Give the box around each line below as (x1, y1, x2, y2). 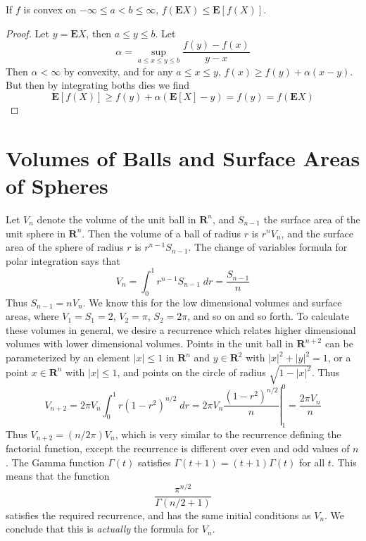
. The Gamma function (6, 454, 105, 469)
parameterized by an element (6, 350, 131, 365)
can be (324, 336, 353, 351)
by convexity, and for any (63, 63, 173, 78)
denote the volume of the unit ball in (37, 211, 196, 226)
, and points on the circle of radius (117, 364, 266, 379)
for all (298, 454, 325, 469)
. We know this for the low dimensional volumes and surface (82, 294, 342, 309)
